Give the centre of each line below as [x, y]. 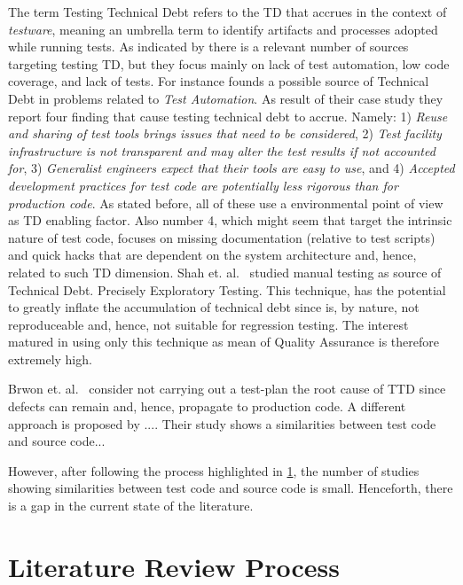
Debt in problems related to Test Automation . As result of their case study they [226, 98]
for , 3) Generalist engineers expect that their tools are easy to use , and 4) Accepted [231, 168]
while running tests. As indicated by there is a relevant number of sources [208, 47]
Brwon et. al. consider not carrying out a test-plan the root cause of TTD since [227, 389]
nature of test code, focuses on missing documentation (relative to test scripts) [222, 237]
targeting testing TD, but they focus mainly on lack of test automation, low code [229, 63]
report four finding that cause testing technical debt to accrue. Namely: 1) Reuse [228, 116]
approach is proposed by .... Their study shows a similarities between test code [222, 423]
